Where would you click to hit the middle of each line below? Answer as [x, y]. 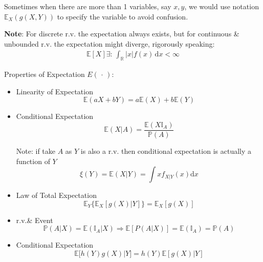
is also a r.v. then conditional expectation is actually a [166, 151]
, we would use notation [222, 6]
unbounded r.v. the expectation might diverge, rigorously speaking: [109, 43]
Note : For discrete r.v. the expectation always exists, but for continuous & [122, 34]
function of [33, 161]
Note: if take [36, 151]
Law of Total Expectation [56, 195]
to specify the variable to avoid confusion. [123, 16]
